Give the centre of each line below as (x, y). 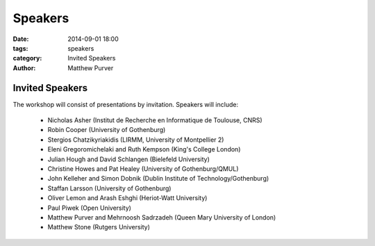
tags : (20, 48)
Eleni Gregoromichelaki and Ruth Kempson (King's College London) (144, 149)
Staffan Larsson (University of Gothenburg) (109, 188)
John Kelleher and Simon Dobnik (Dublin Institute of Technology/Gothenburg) (158, 179)
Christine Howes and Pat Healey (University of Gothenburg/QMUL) (143, 169)
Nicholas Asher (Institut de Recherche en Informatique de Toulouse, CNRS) (155, 120)
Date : (21, 39)
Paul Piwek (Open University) (90, 208)
